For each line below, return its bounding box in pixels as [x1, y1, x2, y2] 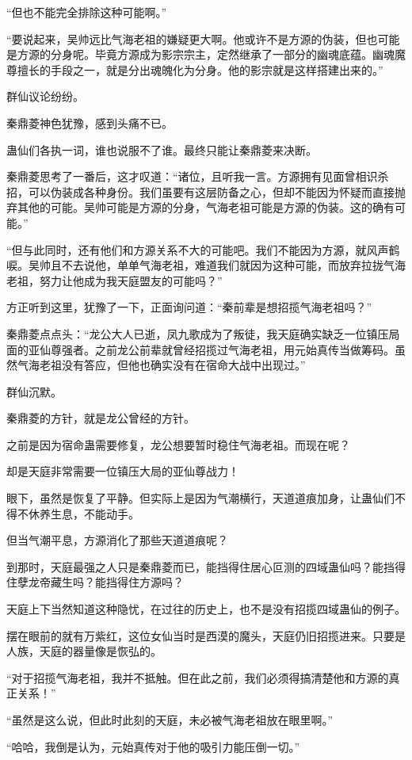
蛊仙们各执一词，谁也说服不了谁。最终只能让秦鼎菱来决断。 [6, 141, 317, 158]
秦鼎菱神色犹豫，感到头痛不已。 [6, 114, 173, 131]
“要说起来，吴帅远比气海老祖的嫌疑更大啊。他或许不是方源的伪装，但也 [6, 30, 378, 47]
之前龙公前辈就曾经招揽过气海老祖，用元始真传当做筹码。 [94, 341, 395, 357]
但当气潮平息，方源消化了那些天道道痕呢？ [6, 532, 228, 548]
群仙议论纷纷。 [6, 88, 84, 105]
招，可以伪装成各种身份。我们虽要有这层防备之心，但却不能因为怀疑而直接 [6, 183, 395, 200]
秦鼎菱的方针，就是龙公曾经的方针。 [6, 410, 195, 426]
